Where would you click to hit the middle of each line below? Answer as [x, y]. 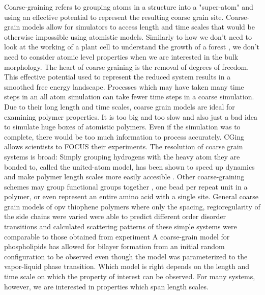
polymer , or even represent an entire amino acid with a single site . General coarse [131, 196]
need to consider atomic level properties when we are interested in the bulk [121, 56]
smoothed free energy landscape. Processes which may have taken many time [124, 86]
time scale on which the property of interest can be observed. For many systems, [130, 276]
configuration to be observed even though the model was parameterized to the [126, 256]
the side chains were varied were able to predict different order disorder [115, 216]
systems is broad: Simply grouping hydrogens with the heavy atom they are [122, 156]
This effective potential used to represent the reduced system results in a [117, 77]
